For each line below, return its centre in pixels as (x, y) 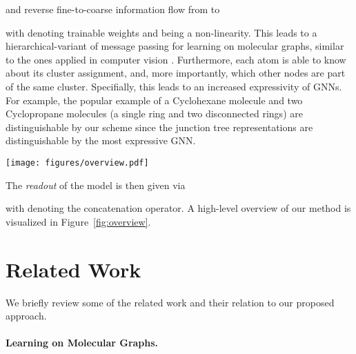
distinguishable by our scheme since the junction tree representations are (159, 127)
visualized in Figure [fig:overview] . (78, 221)
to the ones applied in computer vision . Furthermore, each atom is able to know (176, 59)
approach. (26, 316)
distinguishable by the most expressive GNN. (101, 140)
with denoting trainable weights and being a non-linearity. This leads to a (161, 32)
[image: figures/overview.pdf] (77, 163)
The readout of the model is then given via (96, 185)
